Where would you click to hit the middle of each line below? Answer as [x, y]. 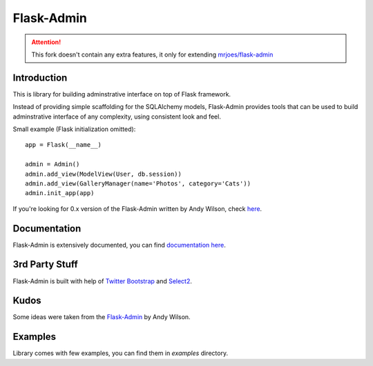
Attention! [46, 42]
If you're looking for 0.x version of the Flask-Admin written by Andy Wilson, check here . [137, 209]
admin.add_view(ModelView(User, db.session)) [104, 174]
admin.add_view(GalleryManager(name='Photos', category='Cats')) [138, 183]
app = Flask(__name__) [64, 145]
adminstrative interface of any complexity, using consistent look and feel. [117, 116]
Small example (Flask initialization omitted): [74, 129]
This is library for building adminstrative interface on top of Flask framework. [122, 94]
